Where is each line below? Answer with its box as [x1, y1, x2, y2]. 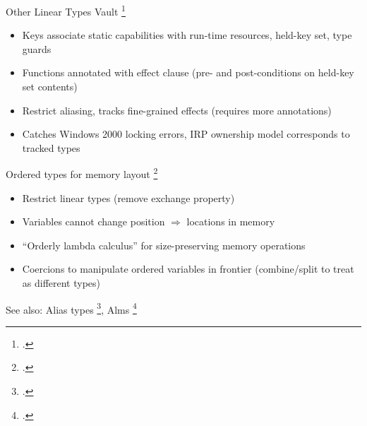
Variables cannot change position [22, 214, 165, 229]
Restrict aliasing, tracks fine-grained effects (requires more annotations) [22, 102, 332, 117]
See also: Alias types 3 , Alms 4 [6, 300, 137, 316]
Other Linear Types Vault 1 [6, 2, 126, 18]
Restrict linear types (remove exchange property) [22, 190, 235, 205]
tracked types [22, 140, 80, 155]
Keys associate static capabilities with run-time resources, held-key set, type [22, 28, 352, 42]
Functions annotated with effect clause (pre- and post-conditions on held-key [22, 65, 354, 80]
